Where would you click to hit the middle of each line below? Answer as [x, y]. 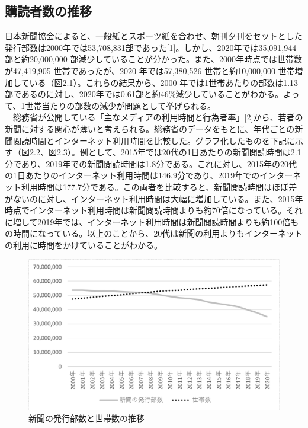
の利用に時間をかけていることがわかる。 [84, 245]
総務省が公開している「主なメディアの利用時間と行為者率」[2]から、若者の [158, 117]
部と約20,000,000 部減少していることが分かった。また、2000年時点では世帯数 [154, 59]
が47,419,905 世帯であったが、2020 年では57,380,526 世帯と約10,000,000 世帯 [150, 70]
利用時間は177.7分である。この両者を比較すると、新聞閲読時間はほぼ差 [159, 186]
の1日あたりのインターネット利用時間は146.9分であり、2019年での [132, 175]
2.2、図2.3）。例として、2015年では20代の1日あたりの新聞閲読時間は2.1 [165, 152]
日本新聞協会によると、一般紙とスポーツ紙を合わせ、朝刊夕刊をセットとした [154, 36]
